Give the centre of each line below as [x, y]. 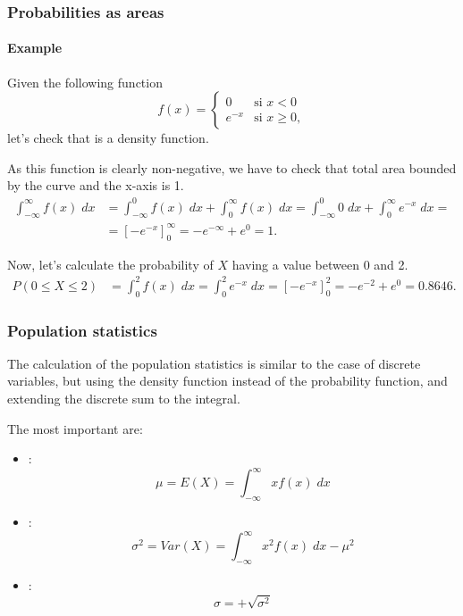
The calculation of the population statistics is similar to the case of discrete [214, 363]
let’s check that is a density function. [108, 138]
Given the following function [85, 82]
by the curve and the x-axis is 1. [96, 185]
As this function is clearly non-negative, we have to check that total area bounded [232, 167]
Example [35, 48]
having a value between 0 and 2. [320, 264]
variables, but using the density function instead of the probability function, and [227, 381]
